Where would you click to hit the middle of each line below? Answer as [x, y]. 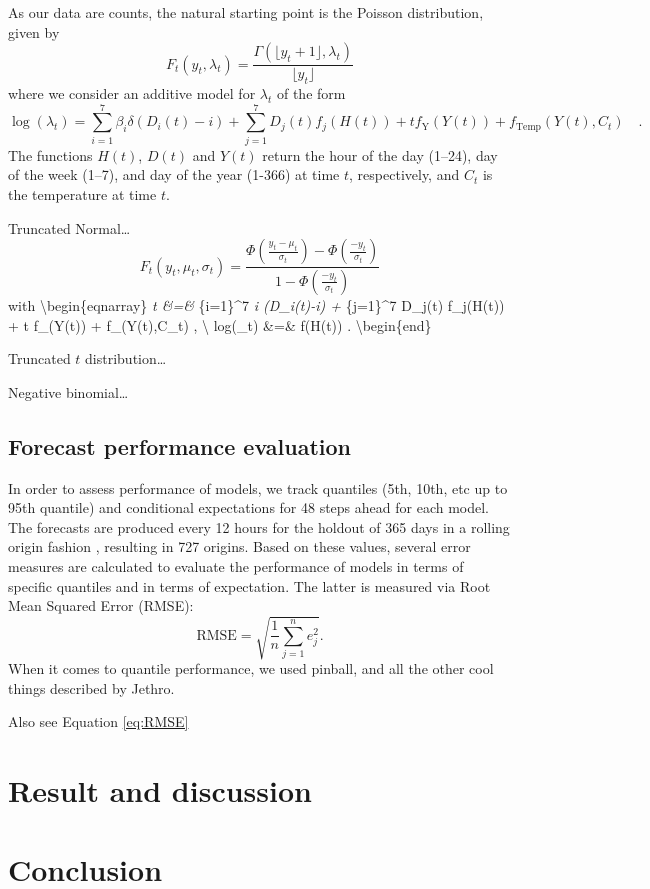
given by [34, 31]
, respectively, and [404, 174]
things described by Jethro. [91, 687]
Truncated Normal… [69, 227]
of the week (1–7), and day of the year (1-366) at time [174, 174]
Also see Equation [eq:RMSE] [98, 721]
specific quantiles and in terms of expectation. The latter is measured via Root [249, 585]
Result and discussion [160, 790]
